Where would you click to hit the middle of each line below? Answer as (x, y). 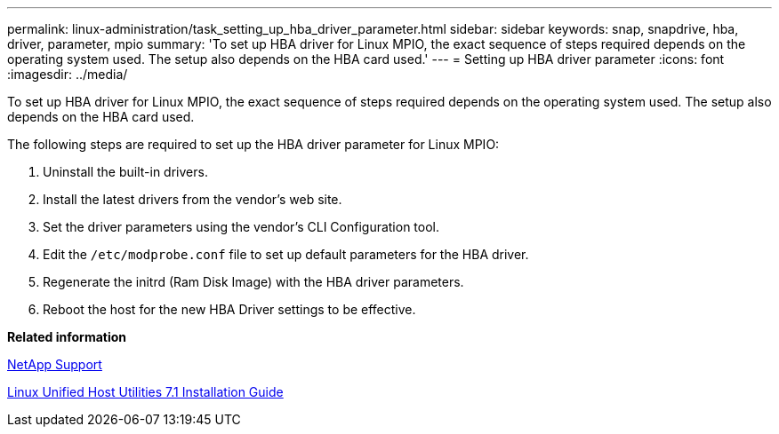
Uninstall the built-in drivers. (125, 172)
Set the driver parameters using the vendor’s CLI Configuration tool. (241, 227)
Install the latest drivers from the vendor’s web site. (193, 199)
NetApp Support (55, 364)
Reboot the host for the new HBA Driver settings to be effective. (229, 309)
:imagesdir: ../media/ (68, 74)
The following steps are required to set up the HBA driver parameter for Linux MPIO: (253, 144)
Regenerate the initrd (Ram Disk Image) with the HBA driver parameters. (253, 282)
